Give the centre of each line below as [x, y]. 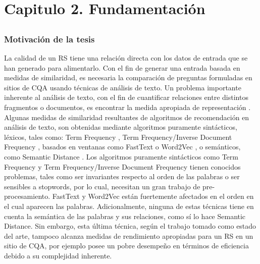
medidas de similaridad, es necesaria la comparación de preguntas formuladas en [128, 77]
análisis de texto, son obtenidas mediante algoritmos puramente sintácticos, [121, 127]
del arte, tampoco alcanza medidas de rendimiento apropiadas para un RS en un [129, 235]
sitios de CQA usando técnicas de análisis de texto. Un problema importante [123, 87]
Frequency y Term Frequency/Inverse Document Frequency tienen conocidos [122, 166]
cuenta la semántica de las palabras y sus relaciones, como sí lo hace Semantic [125, 216]
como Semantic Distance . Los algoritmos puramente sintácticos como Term [121, 156]
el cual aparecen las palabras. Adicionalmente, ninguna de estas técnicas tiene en [129, 206]
